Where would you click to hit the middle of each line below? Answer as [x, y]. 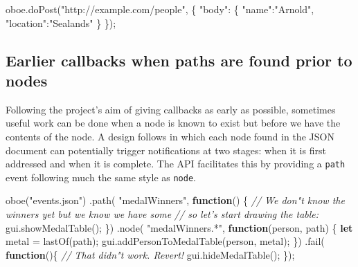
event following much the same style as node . [101, 177]
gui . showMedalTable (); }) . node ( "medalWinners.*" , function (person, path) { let [179, 227]
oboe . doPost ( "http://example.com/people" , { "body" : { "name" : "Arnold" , [160, 9]
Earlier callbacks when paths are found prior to [179, 60]
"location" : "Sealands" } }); [61, 22]
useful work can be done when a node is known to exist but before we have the [173, 123]
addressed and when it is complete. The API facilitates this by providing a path [176, 164]
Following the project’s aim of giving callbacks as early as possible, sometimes [171, 109]
